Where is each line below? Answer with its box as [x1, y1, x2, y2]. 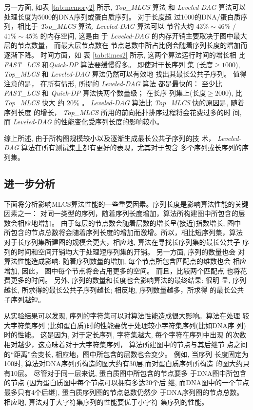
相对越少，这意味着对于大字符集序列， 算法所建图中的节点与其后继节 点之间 [4, 339, 248, 350]
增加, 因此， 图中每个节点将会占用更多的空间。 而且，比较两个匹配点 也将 [4, 265, 240, 275]
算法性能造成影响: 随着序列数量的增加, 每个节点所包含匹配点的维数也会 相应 [4, 256, 247, 266]
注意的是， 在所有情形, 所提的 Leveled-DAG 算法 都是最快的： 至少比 [4, 78, 222, 88]
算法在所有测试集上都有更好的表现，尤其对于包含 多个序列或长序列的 [21, 142, 242, 153]
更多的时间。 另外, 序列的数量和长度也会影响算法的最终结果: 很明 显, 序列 [10, 275, 246, 285]
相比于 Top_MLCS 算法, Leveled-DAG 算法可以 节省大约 [17, 21, 194, 31]
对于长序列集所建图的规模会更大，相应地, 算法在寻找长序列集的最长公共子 [4, 237, 240, 247]
